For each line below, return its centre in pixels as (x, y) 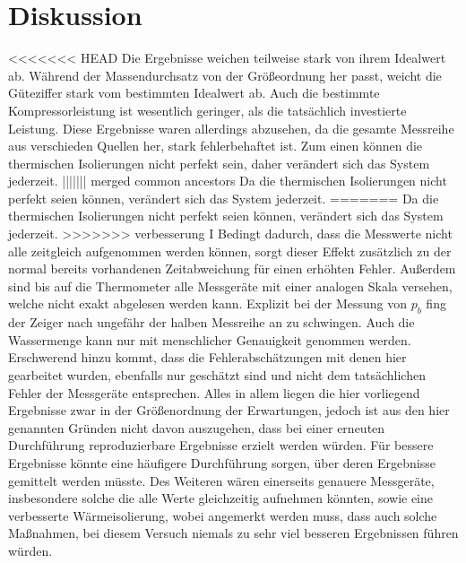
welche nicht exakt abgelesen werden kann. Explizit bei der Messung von (207, 303)
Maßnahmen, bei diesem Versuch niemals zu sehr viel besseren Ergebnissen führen (233, 533)
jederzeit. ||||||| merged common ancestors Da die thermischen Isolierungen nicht (228, 181)
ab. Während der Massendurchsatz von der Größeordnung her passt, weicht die (225, 75)
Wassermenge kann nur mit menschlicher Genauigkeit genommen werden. (210, 339)
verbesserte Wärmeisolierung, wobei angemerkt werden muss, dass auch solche (223, 515)
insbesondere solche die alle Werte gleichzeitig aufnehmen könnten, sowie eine (221, 498)
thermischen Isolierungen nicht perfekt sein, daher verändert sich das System (219, 163)
